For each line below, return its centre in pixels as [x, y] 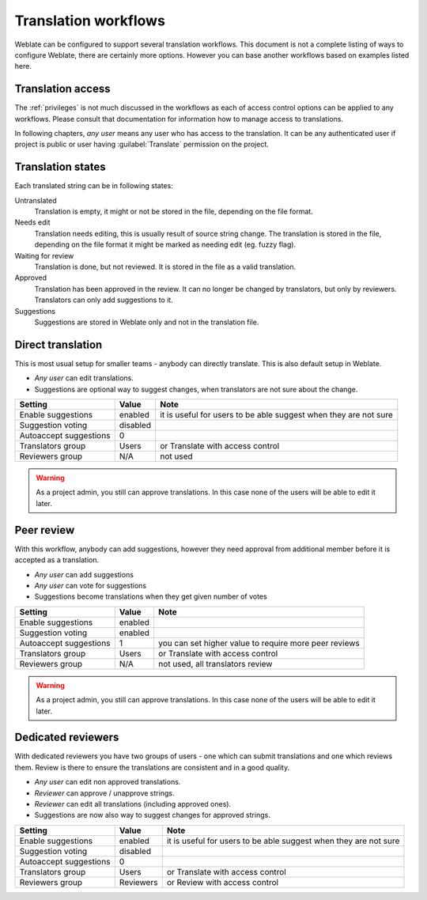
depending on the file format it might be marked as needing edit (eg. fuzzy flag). [165, 244]
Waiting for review [44, 255]
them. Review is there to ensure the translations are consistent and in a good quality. [152, 767]
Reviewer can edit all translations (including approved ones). [133, 804]
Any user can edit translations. [84, 378]
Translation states [60, 167]
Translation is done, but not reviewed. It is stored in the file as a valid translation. [165, 267]
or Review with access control [223, 882]
